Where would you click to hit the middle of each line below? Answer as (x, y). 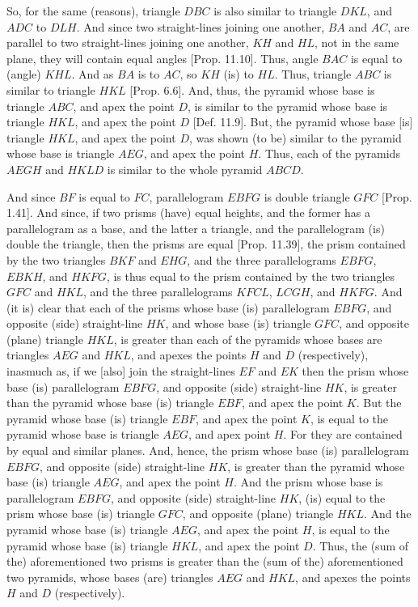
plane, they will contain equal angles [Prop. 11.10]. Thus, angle (163, 58)
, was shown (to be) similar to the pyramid (295, 137)
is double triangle (307, 196)
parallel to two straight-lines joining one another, (128, 42)
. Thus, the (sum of (361, 545)
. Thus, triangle (313, 74)
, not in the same (357, 42)
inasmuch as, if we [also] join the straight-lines (121, 371)
